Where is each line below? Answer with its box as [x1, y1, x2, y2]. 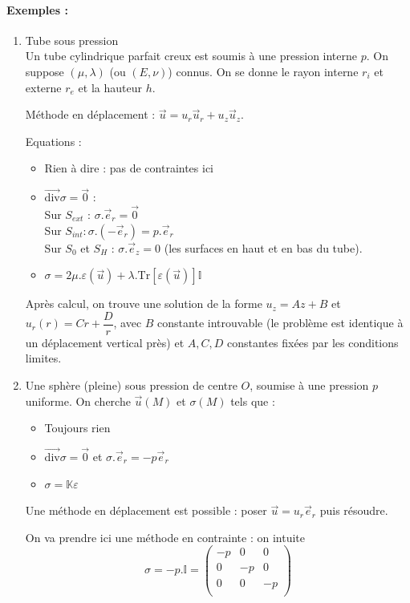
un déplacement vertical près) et [25, 334, 185, 350]
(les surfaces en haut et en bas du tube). [164, 239, 363, 256]
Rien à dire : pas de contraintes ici [44, 160, 213, 176]
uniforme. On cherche [25, 392, 131, 409]
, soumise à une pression [250, 377, 369, 394]
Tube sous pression [25, 31, 119, 48]
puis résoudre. [319, 502, 388, 519]
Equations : [25, 132, 82, 149]
